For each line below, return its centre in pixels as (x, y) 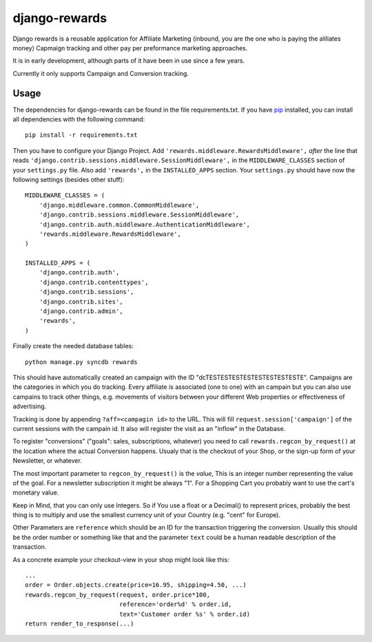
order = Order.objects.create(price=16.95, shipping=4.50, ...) (136, 585)
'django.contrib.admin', (81, 311)
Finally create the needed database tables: (73, 346)
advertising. (30, 406)
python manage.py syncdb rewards (81, 362)
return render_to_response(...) (80, 623)
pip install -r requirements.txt (81, 135)
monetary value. (36, 492)
